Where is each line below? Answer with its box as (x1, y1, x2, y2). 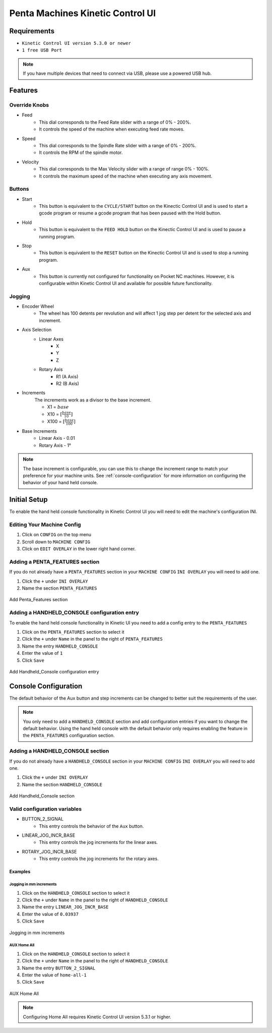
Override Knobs (9, 101, 49, 108)
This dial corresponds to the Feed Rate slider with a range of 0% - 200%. (39, 119, 191, 125)
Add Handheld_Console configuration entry (9, 668, 99, 674)
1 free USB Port (22, 47, 62, 53)
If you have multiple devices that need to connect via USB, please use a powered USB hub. (23, 71, 212, 77)
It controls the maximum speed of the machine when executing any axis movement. (39, 173, 213, 179)
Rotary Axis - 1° (39, 442, 72, 448)
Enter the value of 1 (22, 650, 63, 656)
